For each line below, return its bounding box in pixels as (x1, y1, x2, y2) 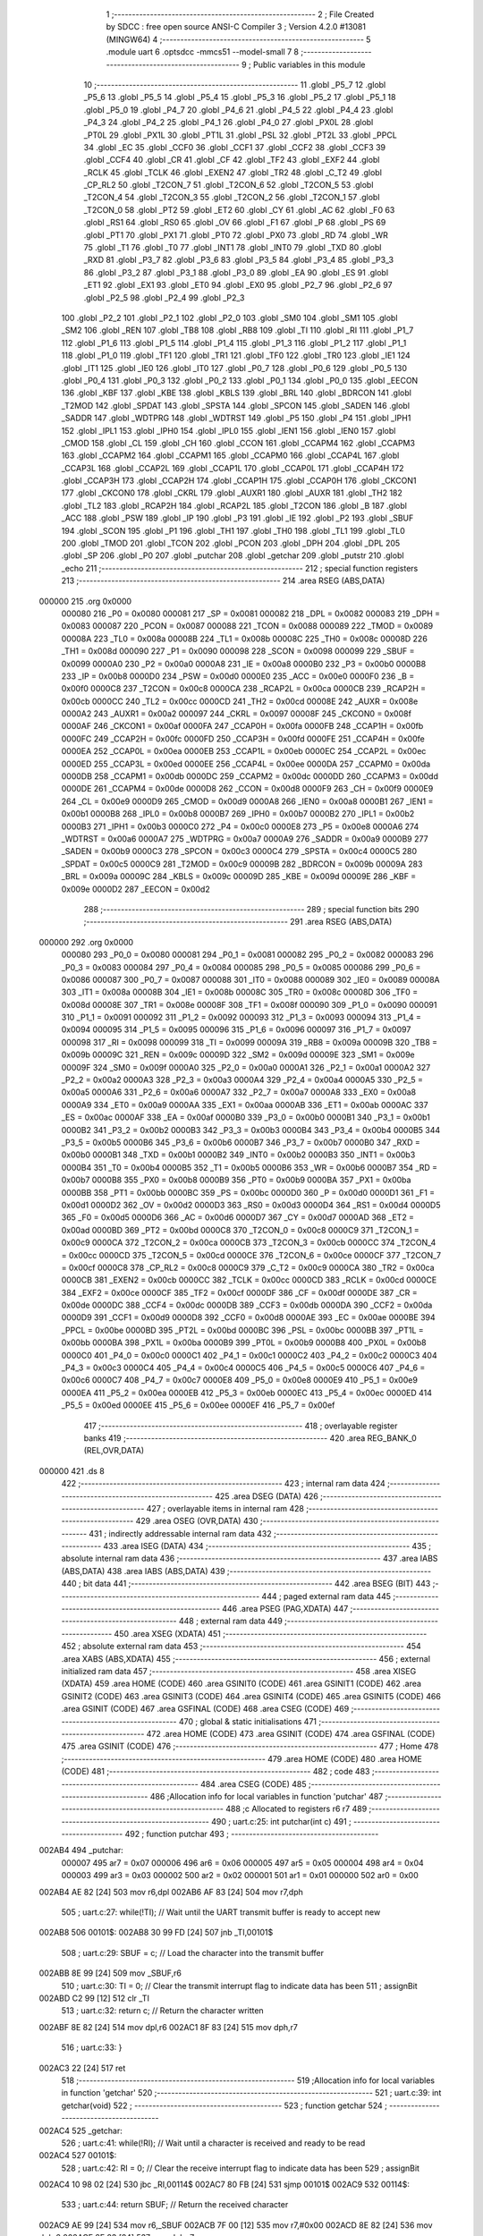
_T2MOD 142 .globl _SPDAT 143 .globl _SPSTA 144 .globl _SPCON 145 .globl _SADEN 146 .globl (61, 400, 411, 411)
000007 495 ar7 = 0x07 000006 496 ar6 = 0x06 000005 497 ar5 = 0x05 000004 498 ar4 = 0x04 (61, 1857, 424, 1868)
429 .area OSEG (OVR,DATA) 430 (135, 1516, 258, 1527)
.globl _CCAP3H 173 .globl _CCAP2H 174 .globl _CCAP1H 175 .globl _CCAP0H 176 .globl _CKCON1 (61, 475, 417, 487)
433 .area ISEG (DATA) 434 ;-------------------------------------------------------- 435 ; (103, 1541, 431, 1552)
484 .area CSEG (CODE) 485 (199, 1778, 307, 1789)
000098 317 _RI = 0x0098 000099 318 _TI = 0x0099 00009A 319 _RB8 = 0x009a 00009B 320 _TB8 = (61, 1037, 438, 1047)
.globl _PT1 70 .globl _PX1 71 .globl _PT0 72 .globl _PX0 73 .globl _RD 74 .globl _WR (83, 229, 388, 241)
